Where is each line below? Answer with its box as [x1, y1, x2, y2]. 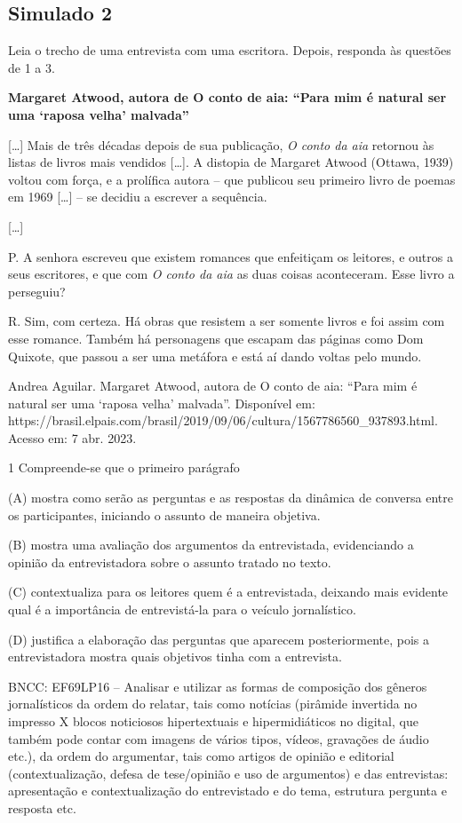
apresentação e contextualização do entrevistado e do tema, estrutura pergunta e [8, 781, 447, 800]
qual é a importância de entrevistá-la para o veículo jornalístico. [8, 600, 356, 619]
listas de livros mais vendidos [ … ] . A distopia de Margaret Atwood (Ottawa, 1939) [8, 153, 454, 171]
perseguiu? [8, 281, 66, 300]
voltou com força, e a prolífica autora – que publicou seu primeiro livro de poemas [8, 170, 456, 188]
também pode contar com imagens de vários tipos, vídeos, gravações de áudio [8, 729, 429, 748]
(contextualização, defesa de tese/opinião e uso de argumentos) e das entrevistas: [8, 764, 449, 782]
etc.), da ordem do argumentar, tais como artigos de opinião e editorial [8, 747, 394, 765]
